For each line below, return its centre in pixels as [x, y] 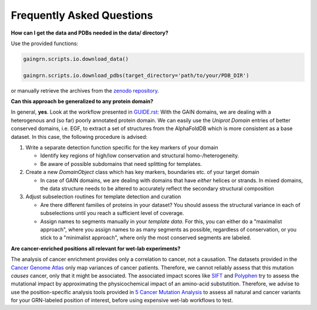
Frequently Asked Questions [82, 15]
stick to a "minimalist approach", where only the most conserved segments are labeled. [146, 238]
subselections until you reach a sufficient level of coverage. [112, 213]
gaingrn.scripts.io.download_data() [76, 59]
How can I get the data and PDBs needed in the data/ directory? [90, 33]
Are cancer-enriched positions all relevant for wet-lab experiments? [96, 248]
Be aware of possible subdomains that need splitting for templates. [121, 163]
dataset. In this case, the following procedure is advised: [79, 137]
